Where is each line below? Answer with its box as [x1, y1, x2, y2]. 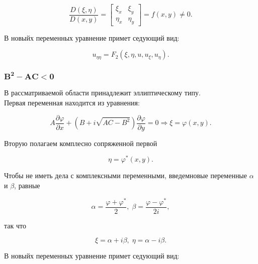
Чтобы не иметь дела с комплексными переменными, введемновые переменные [4, 170, 247, 181]
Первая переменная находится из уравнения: [4, 97, 140, 108]
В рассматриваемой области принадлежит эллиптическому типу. [4, 87, 201, 98]
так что [4, 220, 26, 230]
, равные [14, 180, 40, 190]
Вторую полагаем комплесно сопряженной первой [4, 138, 157, 148]
